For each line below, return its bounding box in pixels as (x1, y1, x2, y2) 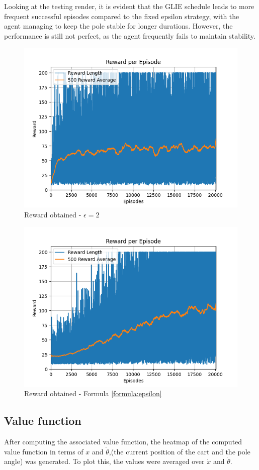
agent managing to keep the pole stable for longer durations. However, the (4, 21, 233, 31)
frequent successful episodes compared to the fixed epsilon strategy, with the (4, 11, 239, 21)
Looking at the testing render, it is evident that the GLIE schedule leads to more (4, 1, 254, 11)
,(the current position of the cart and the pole (109, 446, 250, 456)
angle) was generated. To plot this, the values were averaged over (4, 456, 205, 466)
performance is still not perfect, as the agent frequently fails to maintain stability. (4, 30, 255, 41)
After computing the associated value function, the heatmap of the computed (4, 436, 242, 446)
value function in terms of (4, 446, 83, 456)
